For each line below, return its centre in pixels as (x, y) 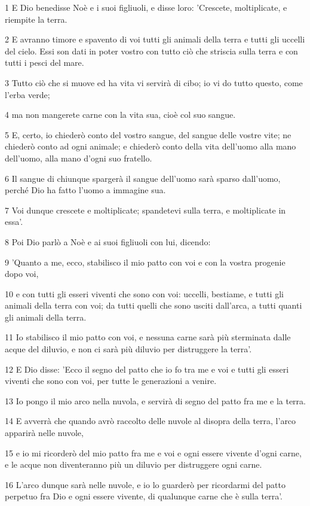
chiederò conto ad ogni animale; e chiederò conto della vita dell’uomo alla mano (151, 146)
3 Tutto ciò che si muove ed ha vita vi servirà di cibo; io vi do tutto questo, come (154, 82)
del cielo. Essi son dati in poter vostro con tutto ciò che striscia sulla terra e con (151, 51)
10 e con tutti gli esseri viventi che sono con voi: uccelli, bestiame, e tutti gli (144, 293)
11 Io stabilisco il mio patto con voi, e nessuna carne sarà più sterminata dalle (148, 337)
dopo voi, (22, 274)
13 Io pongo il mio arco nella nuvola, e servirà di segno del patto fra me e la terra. (155, 400)
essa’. (14, 222)
